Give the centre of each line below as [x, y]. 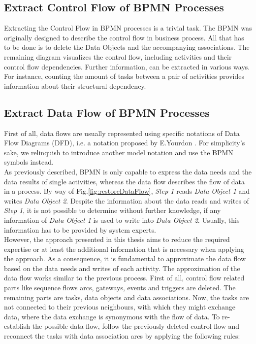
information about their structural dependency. [75, 86]
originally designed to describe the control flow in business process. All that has [124, 37]
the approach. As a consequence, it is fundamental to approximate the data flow [125, 258]
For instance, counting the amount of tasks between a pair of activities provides [124, 76]
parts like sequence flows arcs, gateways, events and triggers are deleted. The [120, 288]
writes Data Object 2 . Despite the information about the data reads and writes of [127, 200]
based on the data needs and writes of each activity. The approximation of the [122, 268]
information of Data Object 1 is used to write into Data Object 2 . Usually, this [122, 220]
